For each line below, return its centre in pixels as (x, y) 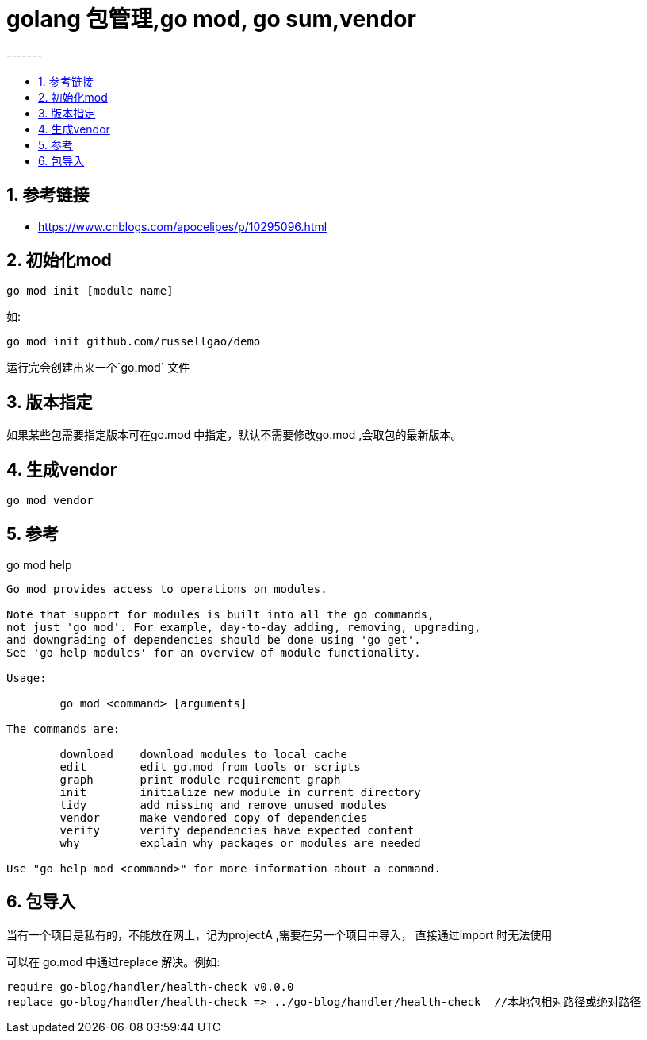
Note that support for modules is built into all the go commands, (220, 614)
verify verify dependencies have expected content (237, 830)
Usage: (27, 678)
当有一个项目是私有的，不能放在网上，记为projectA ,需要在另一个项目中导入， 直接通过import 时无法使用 (279, 934)
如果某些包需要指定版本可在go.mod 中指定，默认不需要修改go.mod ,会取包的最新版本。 (234, 435)
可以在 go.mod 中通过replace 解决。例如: (113, 961)
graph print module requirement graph (200, 779)
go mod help (39, 564)
